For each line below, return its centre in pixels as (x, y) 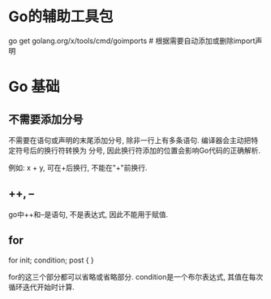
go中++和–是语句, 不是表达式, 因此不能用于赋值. (88, 214)
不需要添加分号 (46, 119)
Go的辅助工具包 (61, 17)
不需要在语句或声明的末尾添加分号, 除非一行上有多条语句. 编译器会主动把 (130, 140)
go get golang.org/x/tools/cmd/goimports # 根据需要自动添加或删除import (132, 41)
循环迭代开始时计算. (42, 287)
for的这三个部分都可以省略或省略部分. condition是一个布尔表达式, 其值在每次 (136, 276)
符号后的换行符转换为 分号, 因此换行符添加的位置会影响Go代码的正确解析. (138, 150)
